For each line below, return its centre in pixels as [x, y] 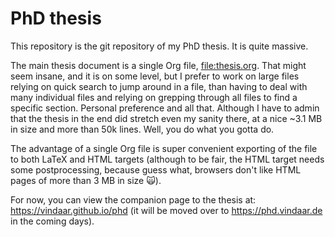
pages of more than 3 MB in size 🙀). [86, 180]
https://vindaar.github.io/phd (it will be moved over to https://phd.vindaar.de [166, 210]
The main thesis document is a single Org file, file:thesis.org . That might [158, 65]
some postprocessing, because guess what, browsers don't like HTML [156, 169]
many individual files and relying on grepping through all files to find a [154, 97]
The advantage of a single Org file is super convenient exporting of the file [164, 148]
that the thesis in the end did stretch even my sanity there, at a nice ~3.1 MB [166, 118]
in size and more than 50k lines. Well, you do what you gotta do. [142, 129]
